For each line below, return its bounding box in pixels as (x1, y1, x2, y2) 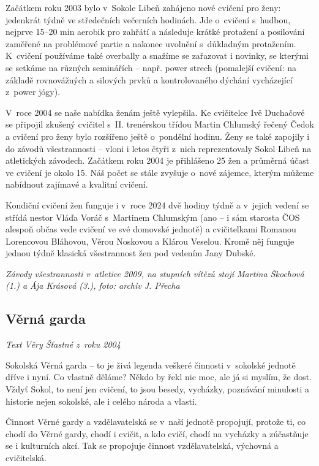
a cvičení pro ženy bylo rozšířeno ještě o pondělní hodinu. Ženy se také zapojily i (6, 129, 310, 142)
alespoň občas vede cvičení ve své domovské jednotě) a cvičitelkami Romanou (6, 223, 296, 235)
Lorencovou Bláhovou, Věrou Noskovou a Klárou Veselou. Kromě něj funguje (6, 234, 295, 247)
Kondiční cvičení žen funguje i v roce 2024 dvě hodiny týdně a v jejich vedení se (6, 198, 309, 211)
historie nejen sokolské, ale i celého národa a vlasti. (6, 394, 197, 407)
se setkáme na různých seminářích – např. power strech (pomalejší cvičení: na (6, 61, 296, 74)
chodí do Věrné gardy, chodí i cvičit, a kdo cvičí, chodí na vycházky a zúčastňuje (6, 427, 309, 440)
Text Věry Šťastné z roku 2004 (6, 338, 121, 351)
